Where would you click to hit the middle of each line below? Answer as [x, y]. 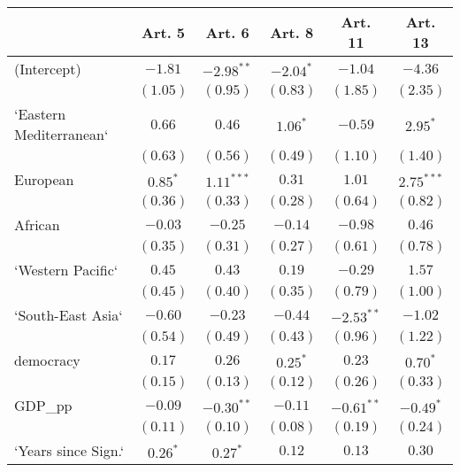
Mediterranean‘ [61, 134]
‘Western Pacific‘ [66, 270]
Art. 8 [292, 32]
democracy [47, 360]
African [37, 224]
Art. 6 [227, 32]
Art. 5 [164, 32]
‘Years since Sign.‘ [69, 450]
